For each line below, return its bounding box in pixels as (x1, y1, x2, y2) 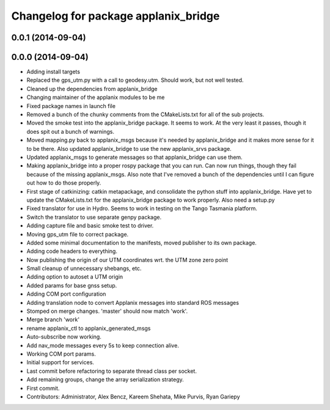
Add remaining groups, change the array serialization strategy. (26, 376, 185, 383)
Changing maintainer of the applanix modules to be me (26, 93, 165, 101)
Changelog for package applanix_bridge (11, 9, 220, 23)
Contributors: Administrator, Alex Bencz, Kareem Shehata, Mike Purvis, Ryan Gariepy (26, 393, 241, 400)
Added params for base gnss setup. (26, 282, 117, 289)
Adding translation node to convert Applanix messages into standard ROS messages (26, 299, 240, 306)
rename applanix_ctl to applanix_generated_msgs (26, 324, 151, 332)
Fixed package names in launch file (26, 102, 116, 109)
